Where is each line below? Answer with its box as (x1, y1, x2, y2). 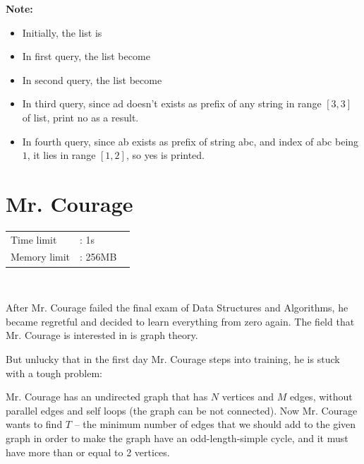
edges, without (289, 389, 353, 404)
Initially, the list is (22, 25, 102, 40)
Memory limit (11, 249, 71, 264)
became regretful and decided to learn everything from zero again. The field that (6, 314, 355, 328)
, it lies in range (27, 148, 96, 162)
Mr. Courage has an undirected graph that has (6, 389, 208, 404)
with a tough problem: (6, 365, 102, 380)
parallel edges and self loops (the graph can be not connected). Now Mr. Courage (6, 403, 358, 417)
